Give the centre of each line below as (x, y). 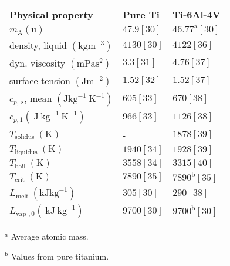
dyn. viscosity (38, 63)
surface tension (40, 80)
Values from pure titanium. (60, 256)
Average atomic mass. (50, 236)
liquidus (26, 152)
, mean (38, 98)
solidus (25, 137)
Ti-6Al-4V (197, 14)
